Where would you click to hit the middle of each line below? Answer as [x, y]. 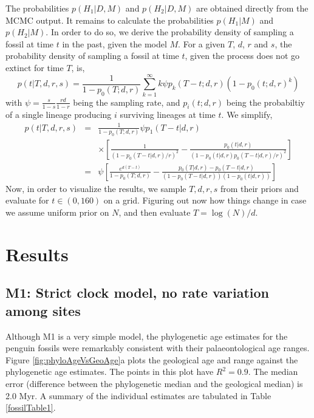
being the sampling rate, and [127, 102]
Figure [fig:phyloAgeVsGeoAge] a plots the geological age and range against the [152, 359]
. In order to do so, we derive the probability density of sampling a [170, 32]
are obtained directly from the [252, 8]
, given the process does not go [242, 56]
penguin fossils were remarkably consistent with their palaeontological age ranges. [158, 348]
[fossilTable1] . [31, 407]
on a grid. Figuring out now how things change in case [205, 200]
